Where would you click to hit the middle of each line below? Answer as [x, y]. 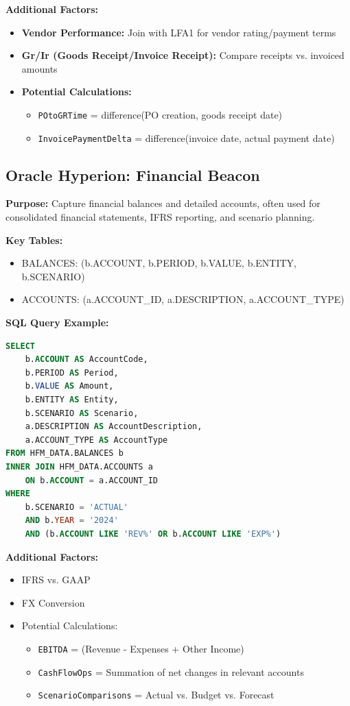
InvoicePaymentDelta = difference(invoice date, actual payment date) [186, 137]
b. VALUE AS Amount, [69, 386]
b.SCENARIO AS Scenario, [82, 413]
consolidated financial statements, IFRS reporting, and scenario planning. [160, 217]
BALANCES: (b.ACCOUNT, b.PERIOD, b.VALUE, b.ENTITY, [159, 263]
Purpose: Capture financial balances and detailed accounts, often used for [163, 203]
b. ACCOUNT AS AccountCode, [86, 360]
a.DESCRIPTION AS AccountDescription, [114, 427]
